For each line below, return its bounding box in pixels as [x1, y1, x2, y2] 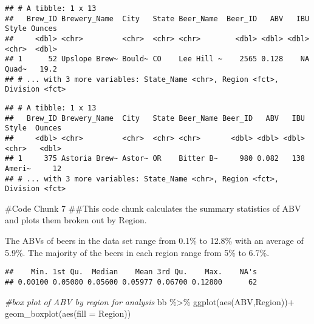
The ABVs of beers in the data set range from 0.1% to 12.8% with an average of [5, 234, 304, 246]
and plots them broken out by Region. [5, 214, 147, 226]
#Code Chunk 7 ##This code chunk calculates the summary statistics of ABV [5, 201, 301, 214]
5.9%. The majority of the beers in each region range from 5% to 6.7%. [5, 246, 270, 258]
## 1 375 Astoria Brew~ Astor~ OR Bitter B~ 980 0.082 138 [5, 154, 305, 163]
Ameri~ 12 [5, 164, 62, 173]
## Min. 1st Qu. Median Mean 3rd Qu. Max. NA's [5, 268, 258, 277]
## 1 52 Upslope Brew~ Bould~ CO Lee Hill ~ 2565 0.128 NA [5, 55, 310, 64]
